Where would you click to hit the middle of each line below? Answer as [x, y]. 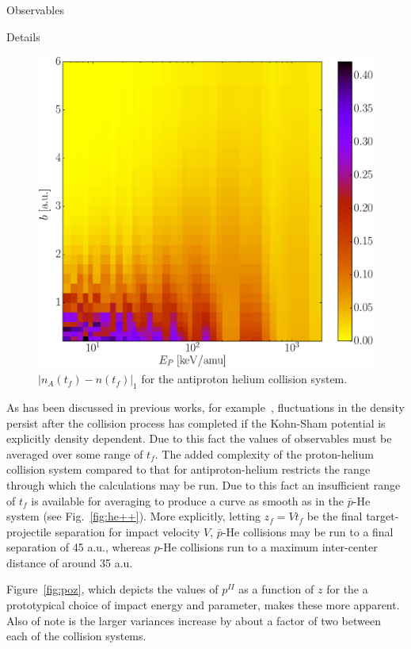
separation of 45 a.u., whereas [78, 547]
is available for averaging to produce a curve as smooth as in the [188, 500]
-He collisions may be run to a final [308, 531]
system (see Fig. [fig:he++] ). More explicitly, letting [133, 516]
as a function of [276, 589]
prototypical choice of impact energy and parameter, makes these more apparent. [203, 605]
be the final [335, 516]
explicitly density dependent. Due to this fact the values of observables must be [199, 438]
